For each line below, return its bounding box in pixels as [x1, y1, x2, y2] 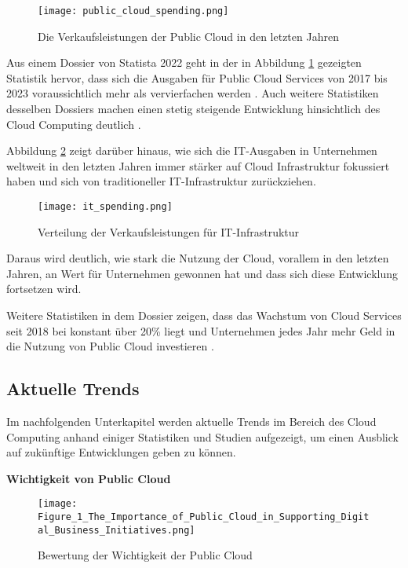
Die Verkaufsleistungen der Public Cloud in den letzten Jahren [38, 27, 339, 44]
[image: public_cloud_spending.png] [38, 5, 229, 16]
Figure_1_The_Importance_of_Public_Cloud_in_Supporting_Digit [38, 511, 370, 523]
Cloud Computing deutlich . [6, 115, 141, 132]
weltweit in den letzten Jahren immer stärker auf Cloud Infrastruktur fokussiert [6, 157, 390, 174]
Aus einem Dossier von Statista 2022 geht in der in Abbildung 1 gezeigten [6, 54, 362, 71]
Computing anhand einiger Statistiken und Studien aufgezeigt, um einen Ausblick [6, 428, 399, 445]
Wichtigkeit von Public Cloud [6, 470, 171, 486]
